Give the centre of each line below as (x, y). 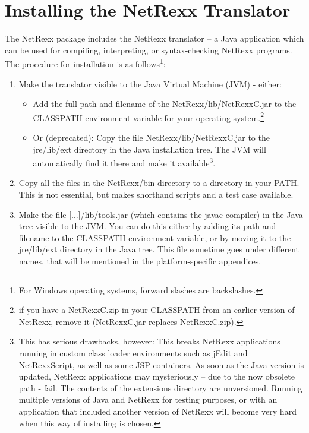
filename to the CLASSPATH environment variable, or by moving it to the (155, 237)
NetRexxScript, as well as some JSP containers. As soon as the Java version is (161, 364)
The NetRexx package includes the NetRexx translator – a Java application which (154, 38)
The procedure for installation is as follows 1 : (85, 63)
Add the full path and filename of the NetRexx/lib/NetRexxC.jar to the (165, 104)
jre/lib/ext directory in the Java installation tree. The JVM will (149, 149)
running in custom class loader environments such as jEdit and (133, 353)
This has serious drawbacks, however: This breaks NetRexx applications (149, 341)
